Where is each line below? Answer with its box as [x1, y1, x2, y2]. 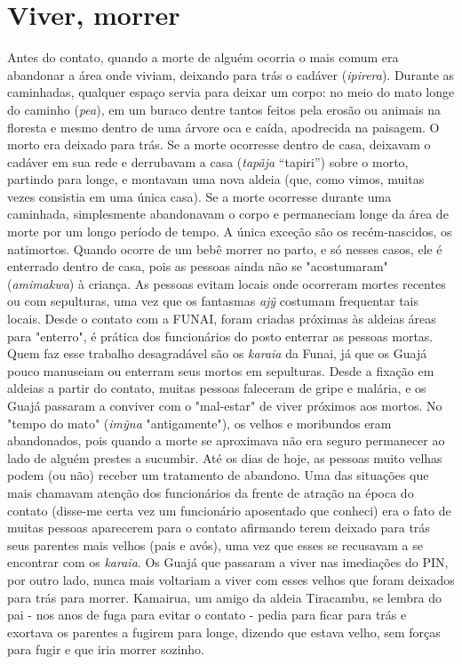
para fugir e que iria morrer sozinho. [7, 640, 204, 659]
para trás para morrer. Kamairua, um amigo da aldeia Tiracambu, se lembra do [7, 588, 442, 606]
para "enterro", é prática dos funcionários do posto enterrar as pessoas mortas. [7, 326, 434, 345]
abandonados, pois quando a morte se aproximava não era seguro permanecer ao [7, 431, 445, 450]
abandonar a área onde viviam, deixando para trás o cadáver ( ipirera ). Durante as [7, 65, 455, 84]
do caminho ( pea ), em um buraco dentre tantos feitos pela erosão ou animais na [7, 100, 441, 118]
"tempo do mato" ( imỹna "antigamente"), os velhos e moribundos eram [7, 413, 392, 432]
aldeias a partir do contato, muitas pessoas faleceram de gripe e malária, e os [7, 379, 426, 397]
